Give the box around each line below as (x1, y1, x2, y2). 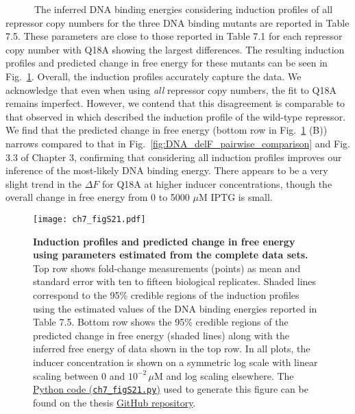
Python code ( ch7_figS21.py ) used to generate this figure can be (33, 382, 308, 396)
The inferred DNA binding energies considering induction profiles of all (34, 2, 333, 16)
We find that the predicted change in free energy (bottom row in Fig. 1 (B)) (5, 123, 328, 137)
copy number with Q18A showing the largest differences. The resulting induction (5, 42, 345, 56)
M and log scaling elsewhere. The (154, 368, 294, 382)
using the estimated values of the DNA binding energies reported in (33, 301, 317, 315)
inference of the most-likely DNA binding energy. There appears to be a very (5, 163, 328, 178)
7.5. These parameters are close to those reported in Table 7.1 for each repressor (5, 29, 343, 43)
